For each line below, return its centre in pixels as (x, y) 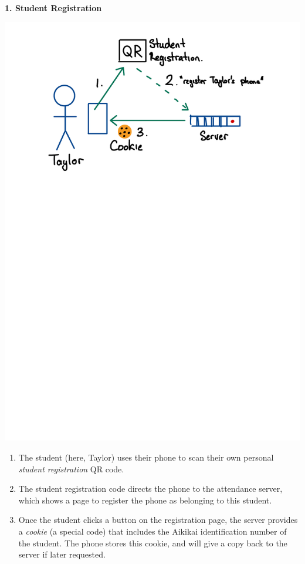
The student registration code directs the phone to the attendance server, (150, 489)
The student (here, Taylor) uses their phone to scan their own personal (146, 457)
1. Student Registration (53, 8)
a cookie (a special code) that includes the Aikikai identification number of (152, 531)
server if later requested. (62, 554)
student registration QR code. (71, 469)
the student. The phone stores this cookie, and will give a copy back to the (153, 543)
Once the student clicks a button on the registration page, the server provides (158, 520)
